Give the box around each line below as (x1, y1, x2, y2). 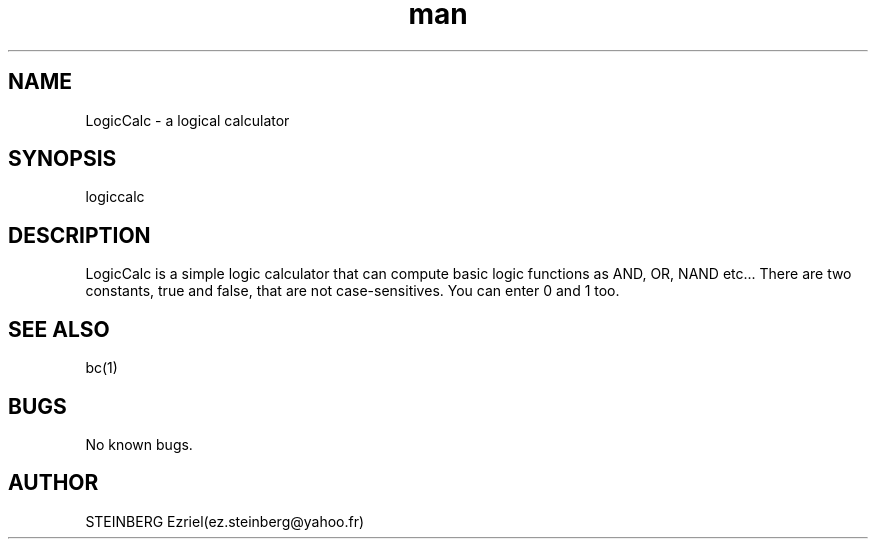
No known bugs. (85, 435, 193, 453)
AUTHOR (8, 470, 99, 496)
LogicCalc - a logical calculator (85, 111, 290, 129)
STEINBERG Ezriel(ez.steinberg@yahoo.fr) (85, 512, 365, 530)
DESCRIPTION (8, 222, 151, 248)
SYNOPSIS (8, 146, 117, 172)
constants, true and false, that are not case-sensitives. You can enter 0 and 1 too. (85, 282, 620, 300)
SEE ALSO (8, 316, 110, 342)
